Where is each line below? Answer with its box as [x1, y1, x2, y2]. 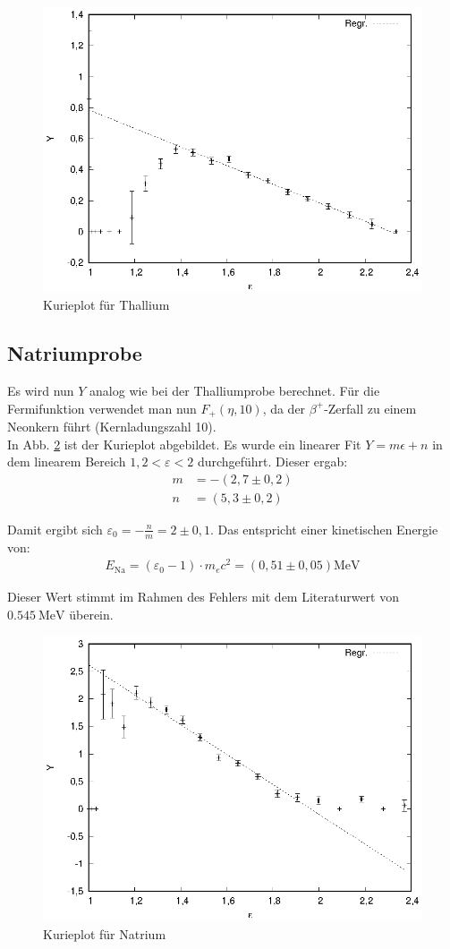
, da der [262, 398, 306, 417]
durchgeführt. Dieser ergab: [197, 452, 348, 471]
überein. [69, 604, 114, 623]
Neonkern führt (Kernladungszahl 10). [7, 416, 217, 435]
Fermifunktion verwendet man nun [7, 398, 197, 417]
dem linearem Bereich [7, 452, 126, 471]
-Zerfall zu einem [324, 398, 417, 417]
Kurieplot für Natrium [43, 924, 166, 943]
